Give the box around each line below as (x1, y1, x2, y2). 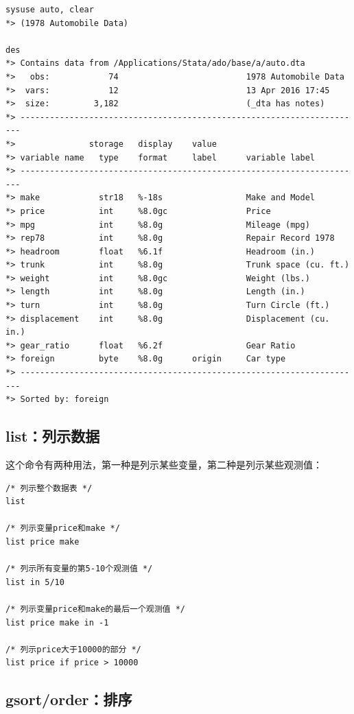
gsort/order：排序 (5, 689, 132, 710)
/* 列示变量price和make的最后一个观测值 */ (5, 604, 185, 614)
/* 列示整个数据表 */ (5, 483, 93, 493)
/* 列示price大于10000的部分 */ (5, 644, 141, 654)
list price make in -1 (5, 617, 109, 628)
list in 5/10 (5, 577, 64, 587)
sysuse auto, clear (5, 5, 94, 14)
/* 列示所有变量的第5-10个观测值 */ (5, 564, 153, 574)
